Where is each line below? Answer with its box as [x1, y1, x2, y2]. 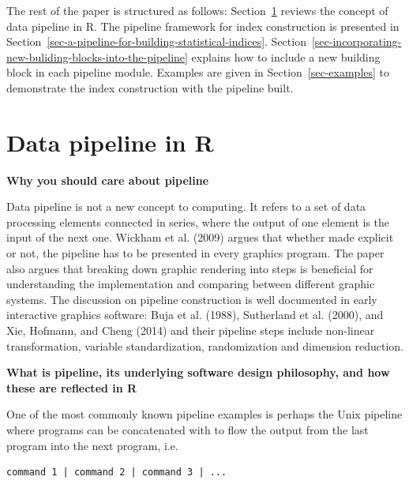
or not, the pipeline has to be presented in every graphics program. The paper [6, 245, 385, 261]
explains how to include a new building [191, 48, 381, 65]
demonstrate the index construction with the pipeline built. [6, 79, 294, 96]
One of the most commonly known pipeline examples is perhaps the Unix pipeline [6, 406, 403, 422]
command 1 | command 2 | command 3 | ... [6, 467, 227, 478]
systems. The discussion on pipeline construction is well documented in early [6, 291, 377, 307]
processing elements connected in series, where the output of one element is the [6, 213, 390, 230]
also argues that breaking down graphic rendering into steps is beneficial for [6, 260, 373, 276]
